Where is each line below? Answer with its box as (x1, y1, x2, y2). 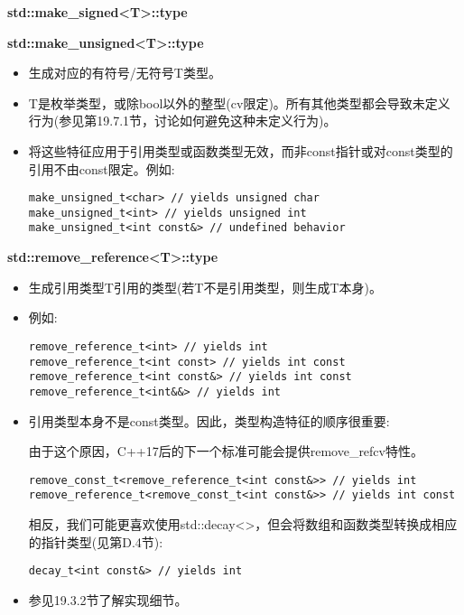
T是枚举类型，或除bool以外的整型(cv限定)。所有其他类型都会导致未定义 (28, 93, 450, 112)
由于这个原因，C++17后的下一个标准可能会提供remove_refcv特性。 (28, 442, 423, 461)
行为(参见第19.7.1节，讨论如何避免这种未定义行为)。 (28, 111, 337, 130)
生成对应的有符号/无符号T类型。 (28, 63, 221, 82)
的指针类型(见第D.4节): (28, 532, 163, 551)
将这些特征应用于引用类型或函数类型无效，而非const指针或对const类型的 (28, 141, 453, 160)
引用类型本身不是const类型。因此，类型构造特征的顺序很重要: (28, 411, 390, 430)
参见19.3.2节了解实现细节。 (28, 590, 188, 609)
